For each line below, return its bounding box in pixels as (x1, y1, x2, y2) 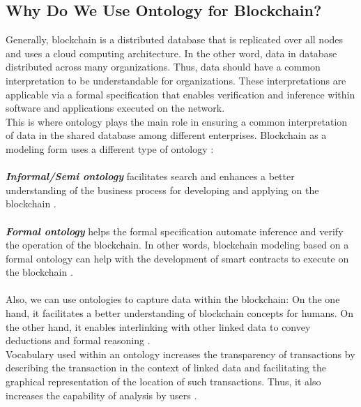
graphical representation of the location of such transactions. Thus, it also (6, 374, 321, 389)
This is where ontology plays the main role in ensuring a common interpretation (6, 114, 348, 128)
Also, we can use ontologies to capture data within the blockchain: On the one (6, 292, 340, 306)
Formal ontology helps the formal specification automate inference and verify (6, 223, 344, 238)
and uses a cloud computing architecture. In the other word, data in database (6, 45, 337, 60)
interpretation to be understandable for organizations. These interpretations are (6, 73, 346, 87)
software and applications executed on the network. (6, 101, 225, 115)
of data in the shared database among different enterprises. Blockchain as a (6, 128, 327, 142)
